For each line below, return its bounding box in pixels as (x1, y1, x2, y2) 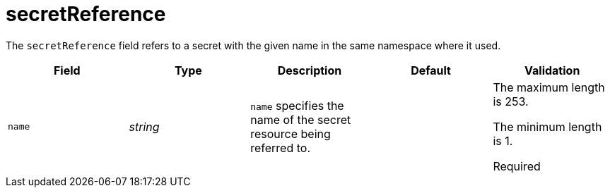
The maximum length (493, 80, 605, 94)
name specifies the (250, 98, 344, 113)
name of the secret (250, 112, 351, 127)
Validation (524, 63, 580, 77)
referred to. (250, 140, 310, 155)
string (129, 119, 160, 134)
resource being (250, 126, 331, 141)
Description (277, 63, 342, 77)
